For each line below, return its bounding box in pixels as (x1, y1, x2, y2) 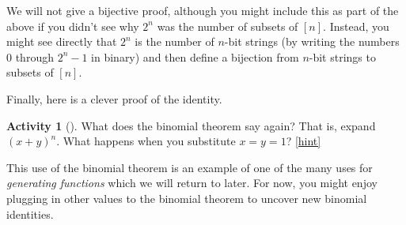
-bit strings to (309, 48, 376, 65)
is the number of (135, 33, 214, 50)
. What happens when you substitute (56, 133, 236, 149)
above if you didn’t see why (6, 17, 139, 34)
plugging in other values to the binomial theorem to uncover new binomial (6, 189, 367, 206)
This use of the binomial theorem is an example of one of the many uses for (6, 159, 373, 175)
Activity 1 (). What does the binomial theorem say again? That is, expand (6, 117, 376, 133)
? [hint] (286, 133, 321, 149)
